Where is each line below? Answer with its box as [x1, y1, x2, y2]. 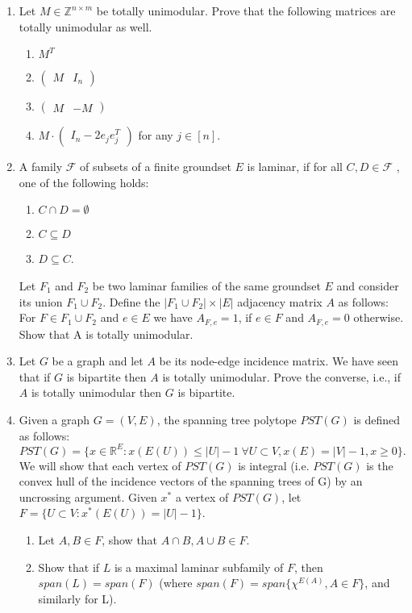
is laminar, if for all [247, 158, 343, 175]
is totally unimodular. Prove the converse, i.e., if [162, 368, 402, 385]
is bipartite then [66, 368, 147, 385]
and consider [336, 277, 399, 294]
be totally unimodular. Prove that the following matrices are [96, 2, 396, 19]
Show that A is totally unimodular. [19, 325, 194, 342]
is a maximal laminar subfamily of [114, 558, 284, 575]
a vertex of [175, 488, 229, 505]
